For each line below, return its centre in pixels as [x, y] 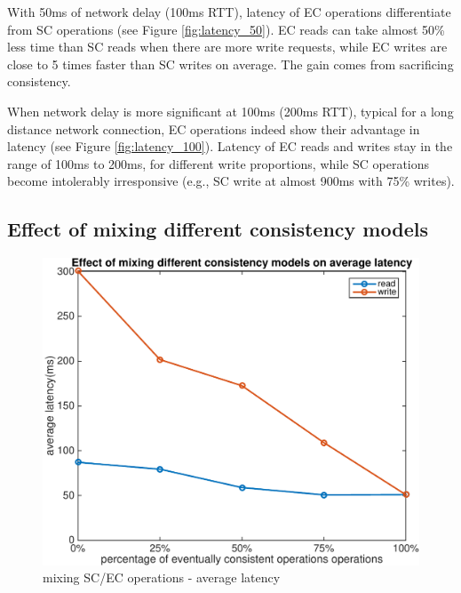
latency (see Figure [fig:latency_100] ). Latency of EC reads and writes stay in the [230, 146]
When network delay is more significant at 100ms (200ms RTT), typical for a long [230, 111]
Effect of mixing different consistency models [218, 229]
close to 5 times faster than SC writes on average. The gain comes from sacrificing [230, 64]
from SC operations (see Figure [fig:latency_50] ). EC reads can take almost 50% [226, 29]
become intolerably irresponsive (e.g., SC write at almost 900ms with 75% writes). [231, 181]
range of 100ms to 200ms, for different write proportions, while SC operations [219, 163]
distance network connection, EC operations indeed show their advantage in [214, 128]
